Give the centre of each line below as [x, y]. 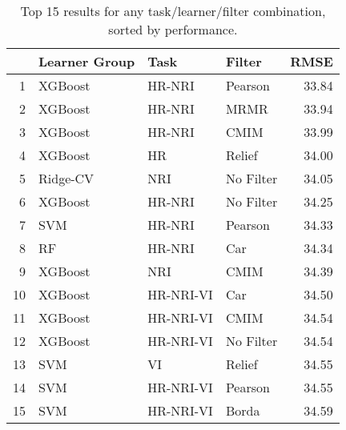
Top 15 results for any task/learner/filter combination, [173, 11]
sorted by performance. [173, 29]
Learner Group [87, 61]
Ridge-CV [66, 178]
